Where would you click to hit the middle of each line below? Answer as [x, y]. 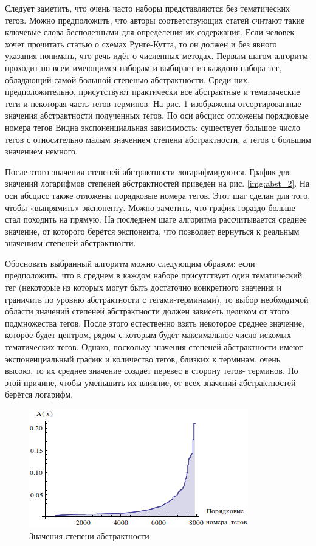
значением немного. [41, 151]
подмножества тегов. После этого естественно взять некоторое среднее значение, [155, 323]
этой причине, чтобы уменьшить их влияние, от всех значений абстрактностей [150, 382]
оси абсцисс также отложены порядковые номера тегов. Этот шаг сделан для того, [158, 195]
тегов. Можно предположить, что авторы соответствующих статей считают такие [155, 20]
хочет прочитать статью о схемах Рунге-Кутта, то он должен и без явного [141, 43]
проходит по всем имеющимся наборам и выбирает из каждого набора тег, [143, 67]
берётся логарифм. [39, 394]
